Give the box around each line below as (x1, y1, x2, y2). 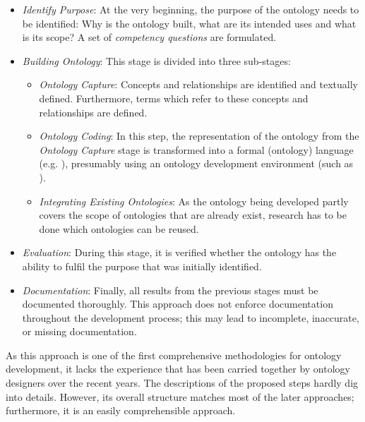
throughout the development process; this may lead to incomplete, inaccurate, (22, 310, 359, 325)
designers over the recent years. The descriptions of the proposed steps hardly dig (6, 375, 359, 390)
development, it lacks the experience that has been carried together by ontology (6, 361, 350, 376)
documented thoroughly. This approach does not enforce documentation (22, 296, 333, 311)
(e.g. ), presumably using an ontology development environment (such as (39, 156, 354, 171)
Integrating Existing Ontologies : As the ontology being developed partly (39, 193, 349, 208)
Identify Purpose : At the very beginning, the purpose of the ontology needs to (22, 2, 359, 16)
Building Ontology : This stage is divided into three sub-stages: (22, 53, 291, 68)
